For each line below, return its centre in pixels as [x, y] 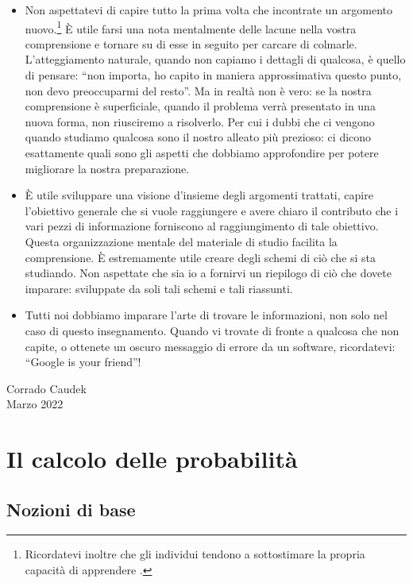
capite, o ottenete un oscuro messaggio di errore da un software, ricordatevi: [210, 346]
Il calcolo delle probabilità [152, 459]
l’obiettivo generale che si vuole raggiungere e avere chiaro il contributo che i [212, 210]
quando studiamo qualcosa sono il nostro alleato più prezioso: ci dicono [198, 137]
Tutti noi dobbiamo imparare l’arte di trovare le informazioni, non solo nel [206, 315]
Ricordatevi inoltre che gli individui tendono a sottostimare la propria [195, 554]
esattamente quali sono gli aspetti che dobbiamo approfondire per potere [202, 153]
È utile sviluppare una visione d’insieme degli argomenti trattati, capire [199, 195]
